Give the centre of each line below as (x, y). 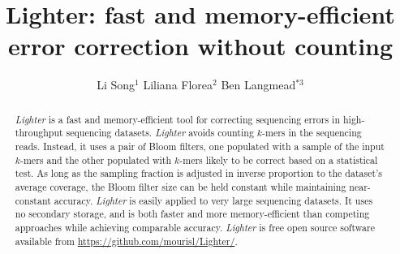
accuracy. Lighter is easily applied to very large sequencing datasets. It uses (213, 200)
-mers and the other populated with (96, 159)
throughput (39, 133)
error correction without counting (200, 46)
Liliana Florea (178, 85)
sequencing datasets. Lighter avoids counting (160, 133)
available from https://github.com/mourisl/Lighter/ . (126, 241)
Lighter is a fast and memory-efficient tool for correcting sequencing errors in (178, 119)
